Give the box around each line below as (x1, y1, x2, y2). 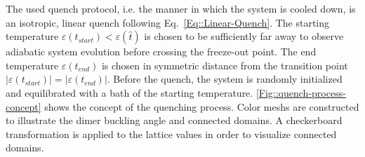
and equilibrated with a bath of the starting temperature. (6, 85, 253, 100)
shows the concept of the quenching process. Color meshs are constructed (44, 99, 359, 114)
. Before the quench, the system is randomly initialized (107, 71, 343, 86)
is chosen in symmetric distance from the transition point (101, 57, 348, 72)
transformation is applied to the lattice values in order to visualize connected (6, 126, 337, 141)
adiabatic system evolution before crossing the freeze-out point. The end (6, 44, 317, 59)
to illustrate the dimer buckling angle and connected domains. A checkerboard (6, 113, 343, 128)
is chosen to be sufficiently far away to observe (144, 29, 344, 43)
